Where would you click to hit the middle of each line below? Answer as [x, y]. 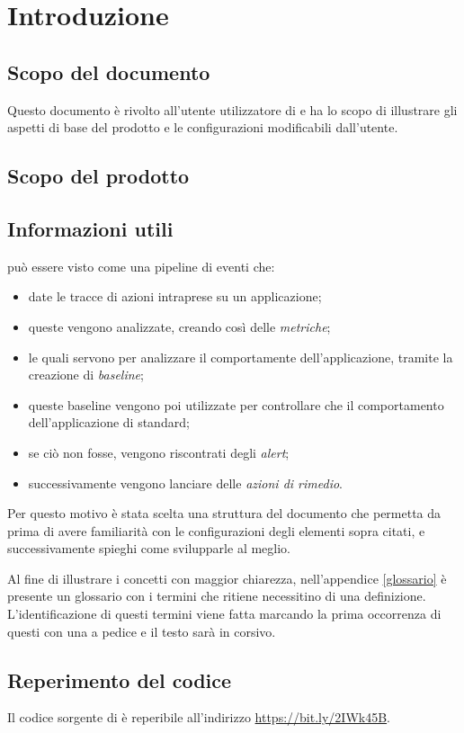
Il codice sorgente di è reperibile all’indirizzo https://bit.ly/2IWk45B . [199, 717]
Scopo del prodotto [98, 176]
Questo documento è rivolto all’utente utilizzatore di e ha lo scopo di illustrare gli [232, 109]
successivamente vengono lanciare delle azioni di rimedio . [186, 483]
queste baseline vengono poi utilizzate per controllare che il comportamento [236, 404]
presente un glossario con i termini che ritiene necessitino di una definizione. [217, 596]
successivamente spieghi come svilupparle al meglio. [149, 548]
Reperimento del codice [120, 679]
